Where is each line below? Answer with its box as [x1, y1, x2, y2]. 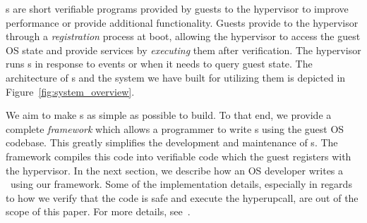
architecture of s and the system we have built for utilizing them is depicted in [6, 70, 346, 84]
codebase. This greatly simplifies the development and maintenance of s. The [6, 135, 338, 150]
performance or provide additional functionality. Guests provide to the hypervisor [6, 15, 359, 30]
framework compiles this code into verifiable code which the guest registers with [6, 148, 351, 163]
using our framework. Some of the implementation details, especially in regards [10, 177, 352, 191]
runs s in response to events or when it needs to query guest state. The [6, 56, 313, 71]
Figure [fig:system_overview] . [6, 84, 135, 98]
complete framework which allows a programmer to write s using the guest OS [6, 121, 344, 136]
